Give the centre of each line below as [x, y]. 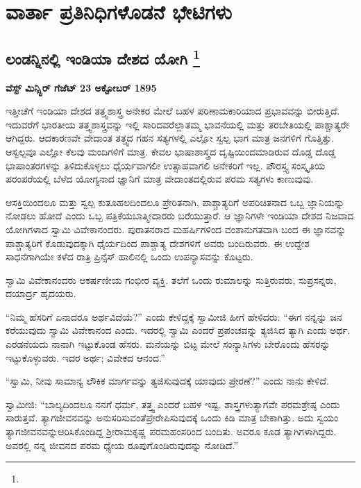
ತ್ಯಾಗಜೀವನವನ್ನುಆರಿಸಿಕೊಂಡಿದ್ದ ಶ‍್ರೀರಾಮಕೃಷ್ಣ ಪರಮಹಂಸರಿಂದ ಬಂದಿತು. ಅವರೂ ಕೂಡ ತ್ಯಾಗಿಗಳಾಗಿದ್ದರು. [171, 431]
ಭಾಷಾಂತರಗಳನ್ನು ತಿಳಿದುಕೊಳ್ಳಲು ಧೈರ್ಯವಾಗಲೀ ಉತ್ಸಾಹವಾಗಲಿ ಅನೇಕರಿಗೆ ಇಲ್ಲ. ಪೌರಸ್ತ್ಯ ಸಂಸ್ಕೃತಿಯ [166, 165]
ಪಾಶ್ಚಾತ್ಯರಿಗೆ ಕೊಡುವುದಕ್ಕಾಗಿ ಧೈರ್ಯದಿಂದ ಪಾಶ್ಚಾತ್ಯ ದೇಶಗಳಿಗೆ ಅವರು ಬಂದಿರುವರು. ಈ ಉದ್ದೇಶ [158, 243]
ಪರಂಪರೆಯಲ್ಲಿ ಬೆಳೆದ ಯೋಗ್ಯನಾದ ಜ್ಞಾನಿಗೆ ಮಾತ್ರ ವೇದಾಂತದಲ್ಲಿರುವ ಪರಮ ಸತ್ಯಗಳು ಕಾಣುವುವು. [160, 179]
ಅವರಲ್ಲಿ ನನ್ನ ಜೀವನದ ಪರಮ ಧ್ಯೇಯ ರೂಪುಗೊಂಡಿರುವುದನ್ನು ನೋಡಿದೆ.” [122, 445]
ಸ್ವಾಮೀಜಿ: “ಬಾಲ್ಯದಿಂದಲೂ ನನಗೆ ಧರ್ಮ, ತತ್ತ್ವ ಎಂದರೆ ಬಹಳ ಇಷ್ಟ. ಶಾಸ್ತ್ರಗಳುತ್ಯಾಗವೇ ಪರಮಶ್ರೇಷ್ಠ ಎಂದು [173, 404]
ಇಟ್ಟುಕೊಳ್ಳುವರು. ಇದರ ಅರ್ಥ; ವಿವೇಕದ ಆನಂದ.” [85, 357]
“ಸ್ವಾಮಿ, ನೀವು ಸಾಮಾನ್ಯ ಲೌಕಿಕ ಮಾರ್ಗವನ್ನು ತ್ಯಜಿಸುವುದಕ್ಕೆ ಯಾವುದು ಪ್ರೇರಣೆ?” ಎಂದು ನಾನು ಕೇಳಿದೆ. [167, 381]
